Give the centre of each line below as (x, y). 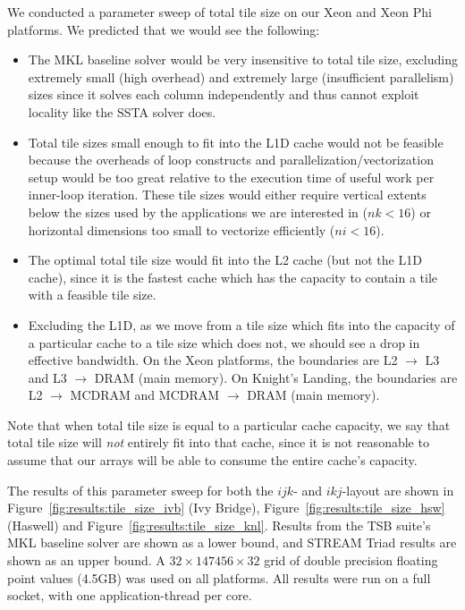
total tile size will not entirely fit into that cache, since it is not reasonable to (218, 442)
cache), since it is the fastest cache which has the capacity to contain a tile (233, 277)
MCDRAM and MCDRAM (145, 395)
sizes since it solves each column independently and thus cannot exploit (224, 94)
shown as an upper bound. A (86, 560)
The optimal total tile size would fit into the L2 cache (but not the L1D (225, 260)
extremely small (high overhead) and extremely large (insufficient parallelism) (241, 76)
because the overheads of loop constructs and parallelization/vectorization (231, 160)
